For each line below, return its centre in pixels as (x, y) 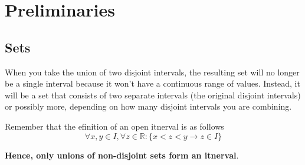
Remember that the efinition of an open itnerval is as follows (114, 126)
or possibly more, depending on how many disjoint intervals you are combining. (148, 106)
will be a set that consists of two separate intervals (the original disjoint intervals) (153, 95)
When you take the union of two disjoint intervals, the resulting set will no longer (152, 72)
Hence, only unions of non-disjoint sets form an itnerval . (122, 155)
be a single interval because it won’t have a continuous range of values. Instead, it (152, 83)
